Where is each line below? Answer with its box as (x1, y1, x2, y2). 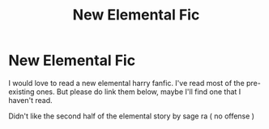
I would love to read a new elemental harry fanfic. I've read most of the (8, 78, 245, 88)
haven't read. (8, 95, 53, 105)
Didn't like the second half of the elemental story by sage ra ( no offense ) (8, 111, 255, 121)
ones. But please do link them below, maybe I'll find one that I (36, 87, 241, 97)
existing (8, 87, 35, 97)
